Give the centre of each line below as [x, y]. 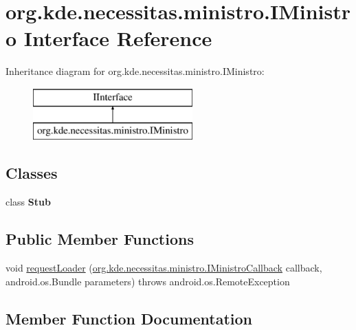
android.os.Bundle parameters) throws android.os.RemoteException [148, 281]
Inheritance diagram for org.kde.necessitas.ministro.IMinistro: [135, 71]
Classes [32, 173]
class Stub [28, 202]
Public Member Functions [100, 239]
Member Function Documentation [129, 318]
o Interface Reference [109, 38]
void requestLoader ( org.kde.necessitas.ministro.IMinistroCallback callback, [164, 268]
